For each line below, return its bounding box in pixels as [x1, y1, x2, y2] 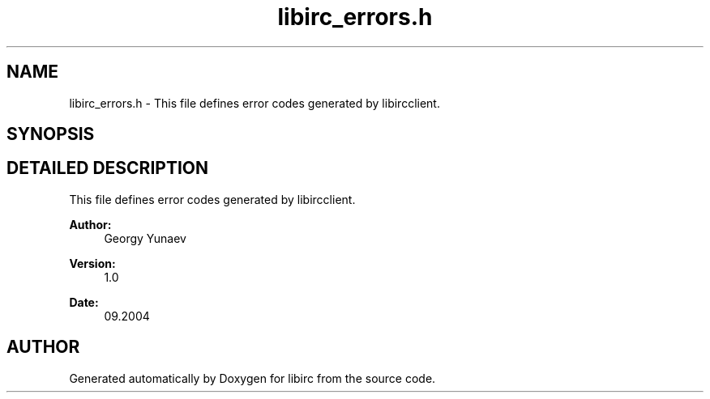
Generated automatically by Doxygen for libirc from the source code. [69, 371, 436, 385]
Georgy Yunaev [104, 231, 186, 245]
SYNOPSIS [6, 124, 95, 145]
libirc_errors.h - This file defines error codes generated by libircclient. [69, 96, 440, 110]
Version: [69, 256, 116, 270]
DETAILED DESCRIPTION [6, 158, 209, 179]
